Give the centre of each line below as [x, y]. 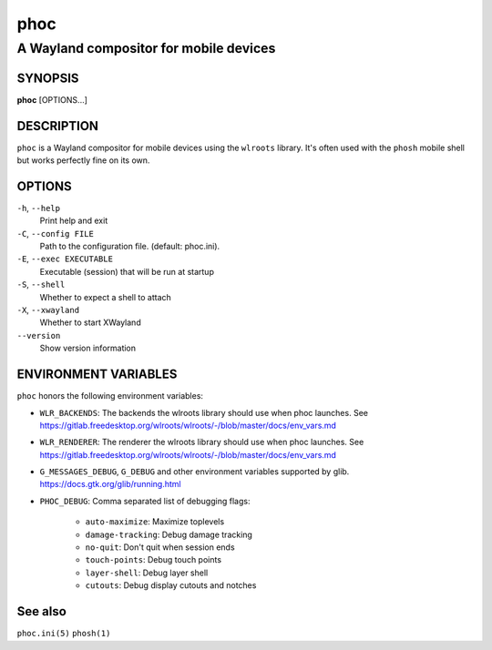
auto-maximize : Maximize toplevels [155, 522]
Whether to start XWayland [90, 322]
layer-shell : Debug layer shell [147, 573]
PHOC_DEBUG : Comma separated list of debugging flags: [145, 501]
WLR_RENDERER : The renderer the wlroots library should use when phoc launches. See [202, 442]
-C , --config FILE [56, 233]
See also [42, 611]
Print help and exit [74, 221]
